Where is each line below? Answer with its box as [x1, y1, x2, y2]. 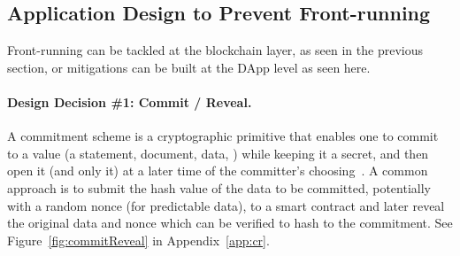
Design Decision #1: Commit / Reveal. [7, 92, 252, 111]
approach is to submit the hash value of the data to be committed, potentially [7, 178, 431, 197]
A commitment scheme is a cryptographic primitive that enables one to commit [7, 127, 439, 145]
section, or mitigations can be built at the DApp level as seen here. [7, 58, 371, 76]
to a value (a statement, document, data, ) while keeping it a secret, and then [7, 144, 429, 162]
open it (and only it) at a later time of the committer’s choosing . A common [7, 161, 428, 180]
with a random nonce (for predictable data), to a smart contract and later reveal [7, 196, 445, 214]
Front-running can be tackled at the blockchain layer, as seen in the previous [7, 41, 423, 59]
